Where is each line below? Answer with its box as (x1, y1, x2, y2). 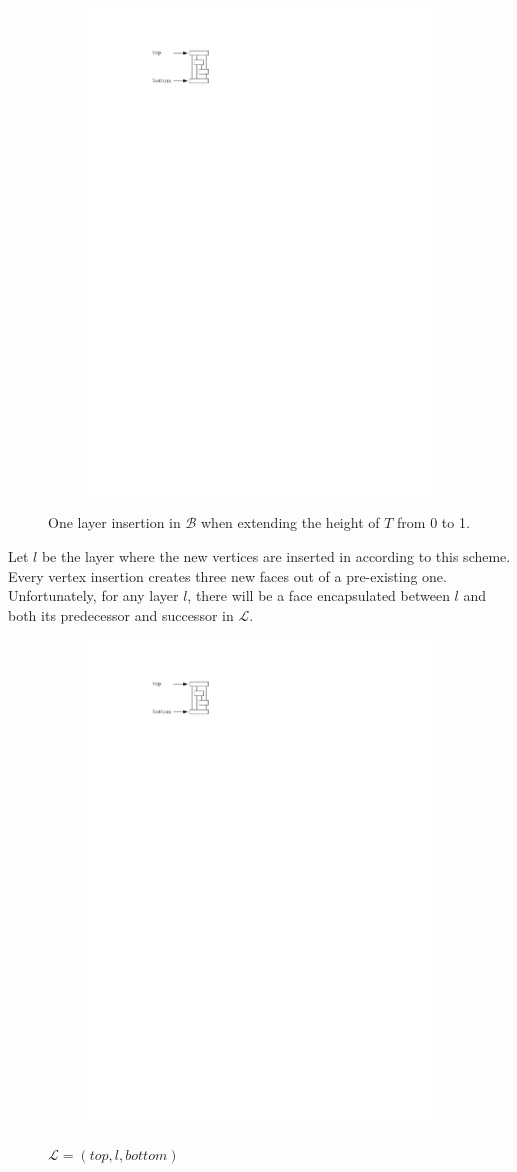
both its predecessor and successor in (8, 604, 234, 625)
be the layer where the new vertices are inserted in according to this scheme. (41, 545, 511, 566)
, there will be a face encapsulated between (187, 585, 450, 606)
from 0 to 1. (397, 512, 470, 533)
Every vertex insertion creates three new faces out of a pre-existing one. (8, 565, 447, 586)
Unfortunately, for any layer (8, 585, 179, 606)
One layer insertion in (48, 512, 181, 533)
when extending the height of (201, 512, 380, 533)
